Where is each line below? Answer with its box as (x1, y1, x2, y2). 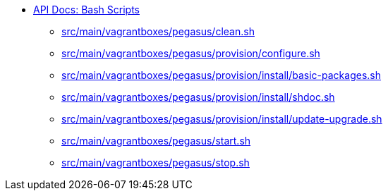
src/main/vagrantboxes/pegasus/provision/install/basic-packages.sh (61, 69, 382, 81)
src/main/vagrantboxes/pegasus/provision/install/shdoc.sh (61, 91, 335, 103)
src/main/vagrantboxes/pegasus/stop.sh (61, 157, 250, 169)
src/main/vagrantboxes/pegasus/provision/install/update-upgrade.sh (61, 113, 382, 125)
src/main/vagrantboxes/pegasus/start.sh (61, 135, 251, 147)
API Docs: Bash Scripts (33, 4, 140, 16)
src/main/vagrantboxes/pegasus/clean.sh (61, 25, 255, 37)
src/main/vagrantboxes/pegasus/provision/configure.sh (61, 47, 320, 59)
